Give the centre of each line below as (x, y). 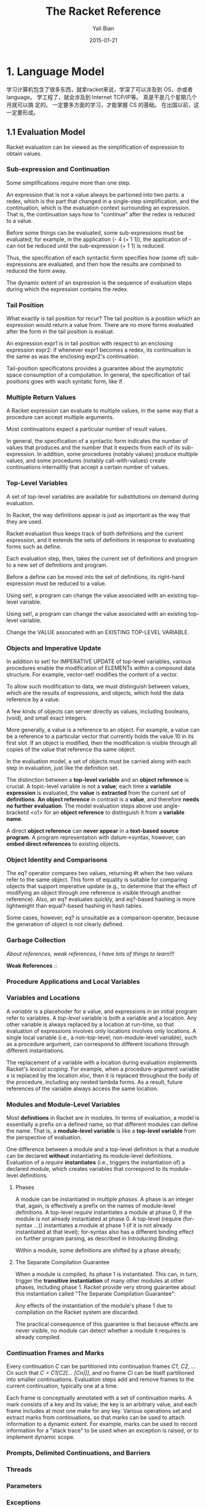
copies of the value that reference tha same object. (71, 749)
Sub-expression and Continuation (58, 169)
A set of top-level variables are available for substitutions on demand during (102, 497)
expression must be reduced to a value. (56, 583)
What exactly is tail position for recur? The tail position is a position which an (103, 318)
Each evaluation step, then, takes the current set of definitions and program (102, 558)
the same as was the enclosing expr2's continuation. (73, 356)
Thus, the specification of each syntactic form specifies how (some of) (96, 258)
